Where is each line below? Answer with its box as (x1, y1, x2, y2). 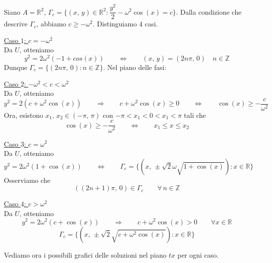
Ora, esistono (4, 110, 43, 120)
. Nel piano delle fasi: (103, 62, 167, 72)
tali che (184, 110, 206, 120)
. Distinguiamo (93, 19, 137, 29)
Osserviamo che (4, 175, 51, 185)
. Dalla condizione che (176, 6, 242, 17)
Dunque (4, 62, 27, 72)
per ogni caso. (177, 249, 219, 260)
